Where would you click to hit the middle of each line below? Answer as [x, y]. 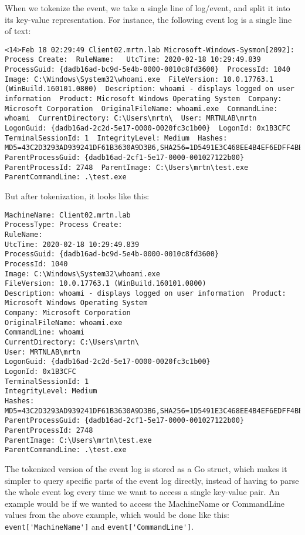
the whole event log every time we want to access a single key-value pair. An [142, 492]
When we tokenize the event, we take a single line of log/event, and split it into [148, 8]
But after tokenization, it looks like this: [77, 195]
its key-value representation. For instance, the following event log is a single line [148, 19]
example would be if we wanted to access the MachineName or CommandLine [145, 503]
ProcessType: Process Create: [64, 225]
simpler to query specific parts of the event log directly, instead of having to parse [152, 480]
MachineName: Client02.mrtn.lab [68, 215]
